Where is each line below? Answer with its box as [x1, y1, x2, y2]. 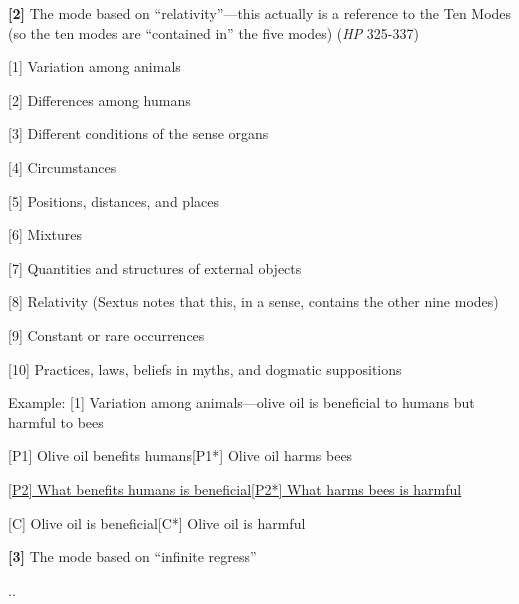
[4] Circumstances [8, 156, 117, 177]
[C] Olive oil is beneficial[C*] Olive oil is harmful [8, 512, 306, 533]
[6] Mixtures [8, 224, 83, 245]
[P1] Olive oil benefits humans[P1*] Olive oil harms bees [8, 445, 353, 466]
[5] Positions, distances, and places [8, 190, 219, 211]
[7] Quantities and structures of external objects [8, 257, 302, 278]
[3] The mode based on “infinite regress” [8, 546, 257, 567]
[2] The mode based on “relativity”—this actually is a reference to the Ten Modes [8, 3, 512, 23]
